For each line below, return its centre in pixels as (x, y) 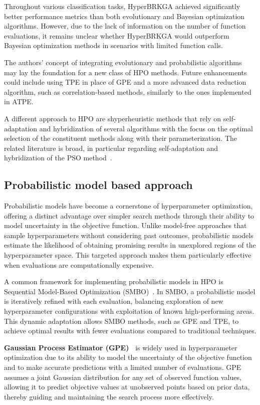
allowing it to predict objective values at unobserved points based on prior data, (127, 387)
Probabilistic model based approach (98, 185)
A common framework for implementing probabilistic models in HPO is (114, 281)
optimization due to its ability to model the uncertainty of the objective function (128, 357)
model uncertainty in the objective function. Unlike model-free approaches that (125, 225)
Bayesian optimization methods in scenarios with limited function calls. (113, 45)
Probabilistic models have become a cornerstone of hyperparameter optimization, (128, 206)
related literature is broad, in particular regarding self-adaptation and (111, 148)
